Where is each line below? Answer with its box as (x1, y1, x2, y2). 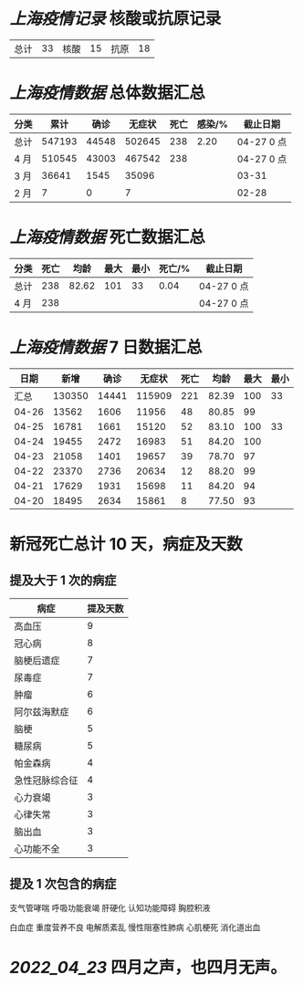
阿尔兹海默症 (14, 705, 70, 718)
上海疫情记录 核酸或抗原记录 (9, 8, 222, 29)
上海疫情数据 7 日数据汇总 (9, 337, 203, 357)
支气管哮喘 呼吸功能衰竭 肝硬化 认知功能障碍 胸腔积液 (9, 902, 211, 913)
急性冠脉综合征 (14, 773, 79, 786)
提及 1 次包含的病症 (9, 876, 117, 892)
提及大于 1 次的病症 (9, 572, 117, 589)
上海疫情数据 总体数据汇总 (9, 83, 205, 103)
